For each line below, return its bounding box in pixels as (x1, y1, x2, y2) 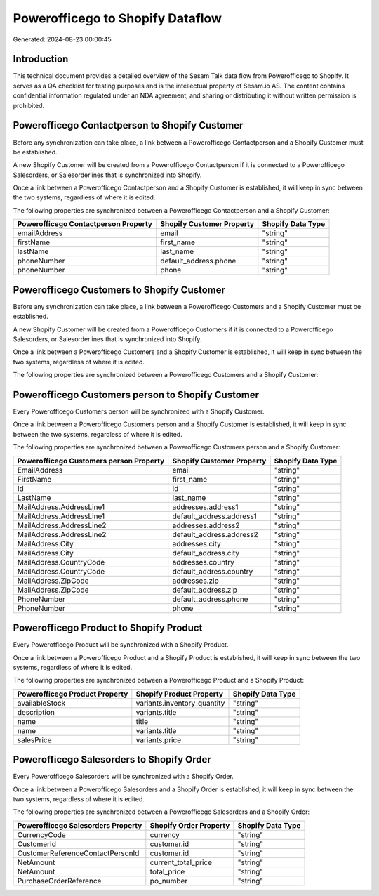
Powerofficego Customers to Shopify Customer (13, 284, 226, 296)
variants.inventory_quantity (135, 698, 225, 708)
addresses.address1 (172, 502, 239, 512)
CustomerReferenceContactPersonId (17, 848, 140, 858)
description (17, 707, 55, 717)
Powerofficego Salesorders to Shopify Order (13, 753, 212, 765)
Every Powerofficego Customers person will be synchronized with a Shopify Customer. (13, 407, 265, 416)
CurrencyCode (17, 829, 66, 839)
